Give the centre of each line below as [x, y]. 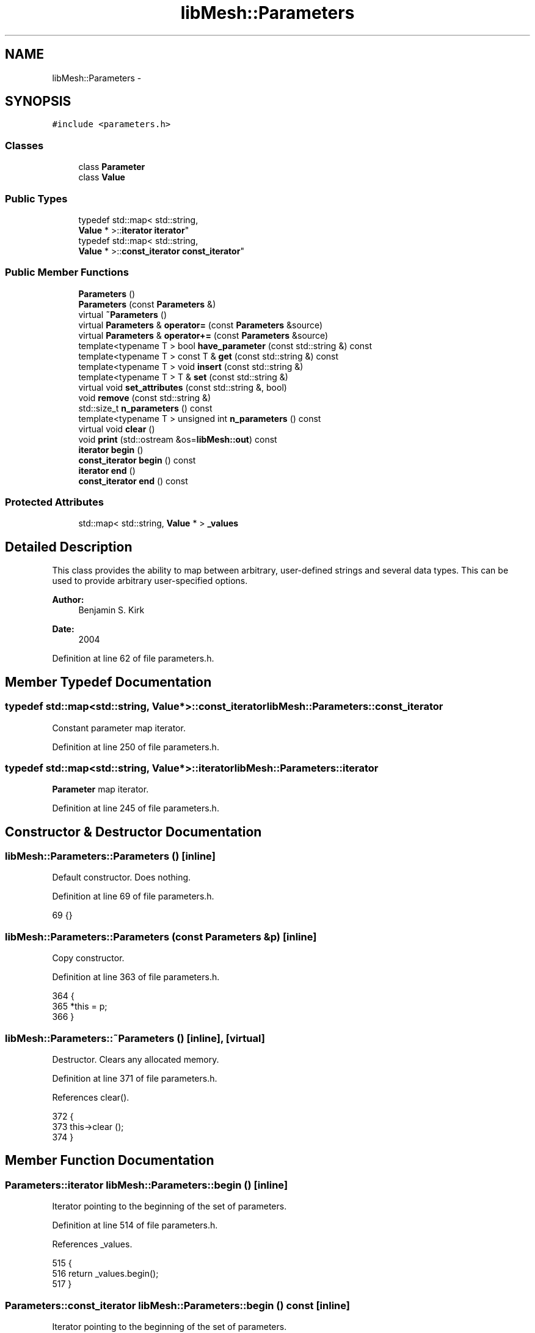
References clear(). [91, 1097]
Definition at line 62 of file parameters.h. [133, 659]
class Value [102, 177]
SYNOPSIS [38, 102]
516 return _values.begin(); [105, 1274]
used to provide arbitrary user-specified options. [150, 581]
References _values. [92, 1244]
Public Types [36, 198]
